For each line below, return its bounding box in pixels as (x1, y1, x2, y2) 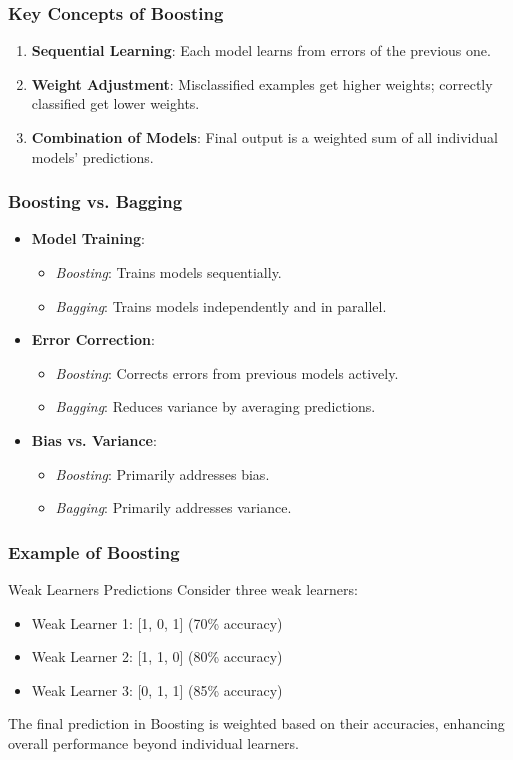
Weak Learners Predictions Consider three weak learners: (8, 578, 358, 599)
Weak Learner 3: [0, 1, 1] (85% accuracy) (31, 679, 283, 700)
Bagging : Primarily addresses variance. (55, 497, 292, 518)
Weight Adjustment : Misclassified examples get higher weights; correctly (31, 73, 493, 94)
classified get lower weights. (31, 93, 200, 114)
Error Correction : (31, 329, 155, 350)
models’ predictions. (31, 146, 154, 167)
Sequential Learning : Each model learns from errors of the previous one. (31, 40, 491, 61)
